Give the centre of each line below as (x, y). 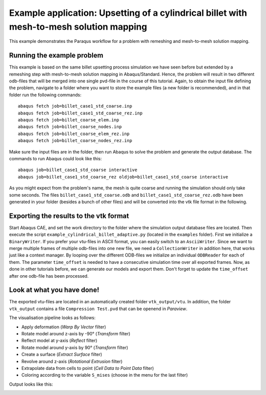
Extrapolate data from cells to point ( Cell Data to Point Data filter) (88, 368)
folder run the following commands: (45, 95)
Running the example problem (56, 55)
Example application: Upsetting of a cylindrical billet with (128, 13)
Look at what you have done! (54, 290)
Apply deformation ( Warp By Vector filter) (64, 327)
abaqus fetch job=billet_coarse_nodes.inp (70, 127)
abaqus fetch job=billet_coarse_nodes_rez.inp (75, 141)
